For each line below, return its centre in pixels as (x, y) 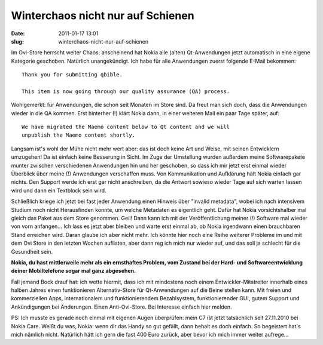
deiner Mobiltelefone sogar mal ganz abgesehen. (74, 271)
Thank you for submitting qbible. (72, 75)
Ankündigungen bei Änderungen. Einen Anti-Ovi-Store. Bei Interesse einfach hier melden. (122, 307)
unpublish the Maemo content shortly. (79, 135)
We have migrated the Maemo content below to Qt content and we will (126, 127)
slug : (17, 41)
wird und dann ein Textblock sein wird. (59, 190)
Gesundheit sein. (32, 251)
